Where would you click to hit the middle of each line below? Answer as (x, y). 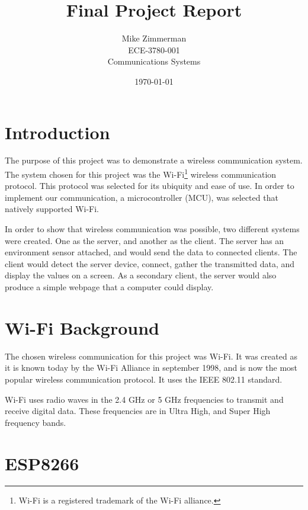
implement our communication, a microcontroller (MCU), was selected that (142, 197)
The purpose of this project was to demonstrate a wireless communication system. (154, 160)
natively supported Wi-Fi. (52, 209)
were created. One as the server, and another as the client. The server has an (145, 240)
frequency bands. (36, 422)
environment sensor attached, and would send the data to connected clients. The (151, 252)
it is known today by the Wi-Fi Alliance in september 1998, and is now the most (151, 368)
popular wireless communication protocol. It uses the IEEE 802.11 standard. (144, 379)
